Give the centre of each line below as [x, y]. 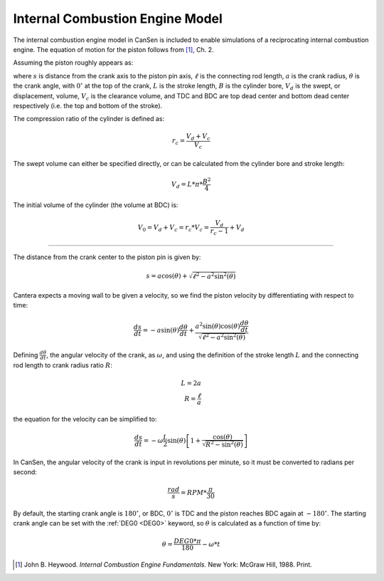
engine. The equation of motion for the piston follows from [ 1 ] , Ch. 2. [113, 49]
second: [25, 472]
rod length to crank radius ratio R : [63, 365]
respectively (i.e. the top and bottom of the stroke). [88, 105]
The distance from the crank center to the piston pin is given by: [107, 257]
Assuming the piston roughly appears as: [73, 63]
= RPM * [193, 492]
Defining [26, 355]
